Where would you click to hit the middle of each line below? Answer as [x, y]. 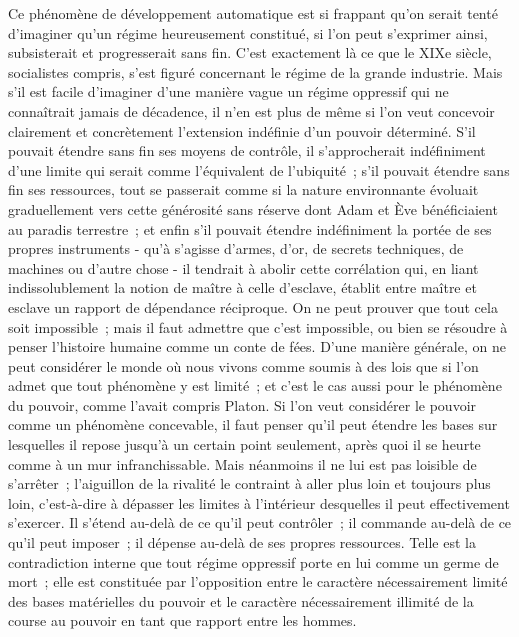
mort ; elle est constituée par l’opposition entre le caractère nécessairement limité [258, 581]
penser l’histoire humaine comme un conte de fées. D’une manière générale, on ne [257, 346]
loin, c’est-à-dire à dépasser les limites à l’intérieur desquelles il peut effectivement [259, 502]
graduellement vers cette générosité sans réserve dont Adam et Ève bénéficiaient [253, 208]
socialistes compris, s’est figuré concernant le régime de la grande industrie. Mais [255, 71]
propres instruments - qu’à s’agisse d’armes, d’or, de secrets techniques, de [236, 248]
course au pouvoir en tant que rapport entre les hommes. [182, 620]
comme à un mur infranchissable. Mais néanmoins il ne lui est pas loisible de [242, 463]
